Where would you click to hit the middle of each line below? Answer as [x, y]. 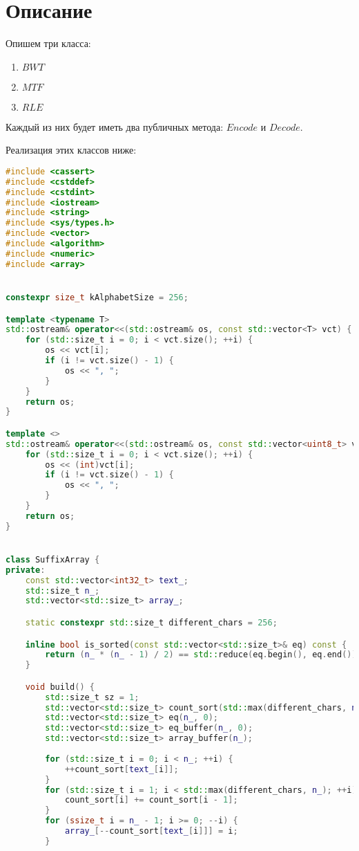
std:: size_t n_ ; [62, 591]
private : [26, 570]
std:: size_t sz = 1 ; [92, 697]
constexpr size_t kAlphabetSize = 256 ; [97, 297]
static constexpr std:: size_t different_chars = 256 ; [151, 623]
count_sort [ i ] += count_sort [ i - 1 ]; [151, 800]
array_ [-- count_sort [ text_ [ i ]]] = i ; [151, 831]
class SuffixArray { [53, 559]
